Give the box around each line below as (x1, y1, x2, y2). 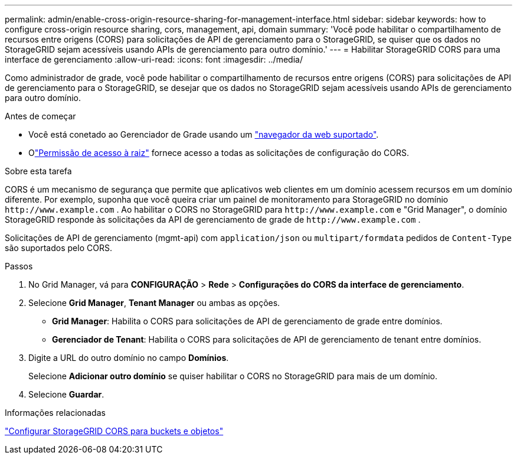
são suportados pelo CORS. (5, 243, 112, 253)
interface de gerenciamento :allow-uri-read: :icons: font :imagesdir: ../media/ (5, 54, 303, 64)
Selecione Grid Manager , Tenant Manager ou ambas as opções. (28, 298, 280, 308)
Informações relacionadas (5, 408, 106, 418)
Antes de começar (5, 111, 76, 121)
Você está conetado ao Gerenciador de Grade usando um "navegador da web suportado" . (28, 129, 379, 139)
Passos (5, 261, 33, 271)
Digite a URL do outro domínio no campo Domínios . (28, 353, 229, 363)
